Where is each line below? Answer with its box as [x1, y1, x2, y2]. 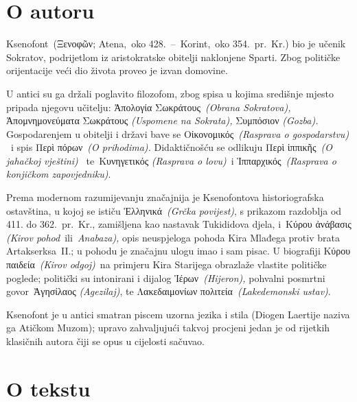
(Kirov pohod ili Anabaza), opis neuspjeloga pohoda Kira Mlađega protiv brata [6, 230, 340, 244]
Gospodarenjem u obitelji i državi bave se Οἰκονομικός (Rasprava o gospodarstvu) [6, 126, 349, 141]
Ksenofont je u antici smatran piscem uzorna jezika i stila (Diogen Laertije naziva [6, 307, 350, 321]
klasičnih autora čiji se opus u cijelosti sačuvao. [6, 334, 205, 348]
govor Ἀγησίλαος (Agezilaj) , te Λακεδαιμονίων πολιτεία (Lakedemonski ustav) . [6, 284, 331, 298]
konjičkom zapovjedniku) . [6, 167, 111, 181]
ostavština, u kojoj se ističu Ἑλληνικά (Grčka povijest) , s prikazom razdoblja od [6, 203, 342, 217]
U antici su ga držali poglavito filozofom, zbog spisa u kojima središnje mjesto [6, 86, 334, 100]
